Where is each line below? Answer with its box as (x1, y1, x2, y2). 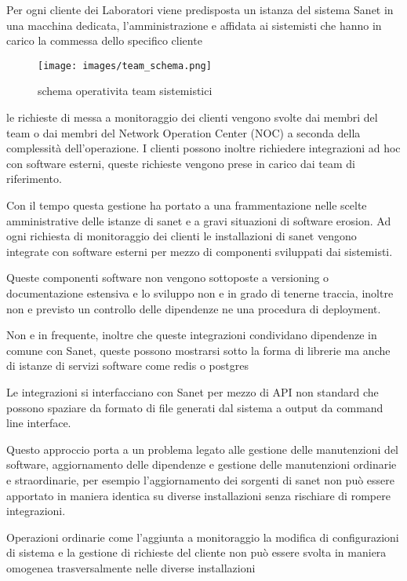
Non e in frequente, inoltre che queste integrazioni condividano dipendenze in (6, 327, 377, 343)
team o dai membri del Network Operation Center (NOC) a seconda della (6, 124, 361, 141)
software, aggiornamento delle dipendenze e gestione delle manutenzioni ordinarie (6, 456, 397, 473)
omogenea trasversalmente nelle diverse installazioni (6, 559, 256, 576)
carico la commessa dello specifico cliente (6, 32, 202, 49)
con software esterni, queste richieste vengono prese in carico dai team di (6, 155, 356, 171)
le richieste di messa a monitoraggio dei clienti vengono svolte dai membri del (6, 109, 378, 126)
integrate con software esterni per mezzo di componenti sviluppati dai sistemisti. (6, 243, 393, 259)
